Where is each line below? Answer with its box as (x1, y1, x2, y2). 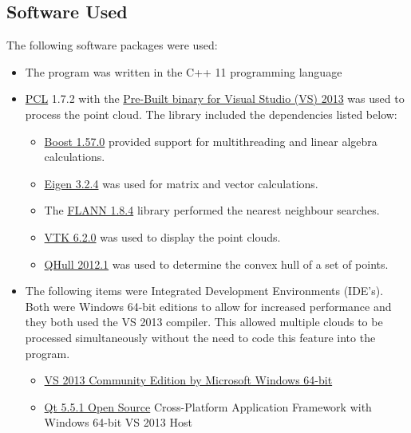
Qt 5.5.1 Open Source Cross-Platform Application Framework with (44, 398, 372, 415)
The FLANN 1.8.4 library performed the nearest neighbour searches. (44, 202, 380, 218)
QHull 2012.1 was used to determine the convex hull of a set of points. (44, 255, 389, 272)
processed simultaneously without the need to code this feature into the (25, 329, 376, 345)
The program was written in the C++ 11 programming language (25, 63, 342, 80)
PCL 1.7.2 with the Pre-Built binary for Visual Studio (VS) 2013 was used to (25, 90, 405, 107)
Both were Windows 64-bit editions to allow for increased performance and (25, 297, 392, 314)
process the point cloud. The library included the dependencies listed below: (25, 105, 397, 122)
